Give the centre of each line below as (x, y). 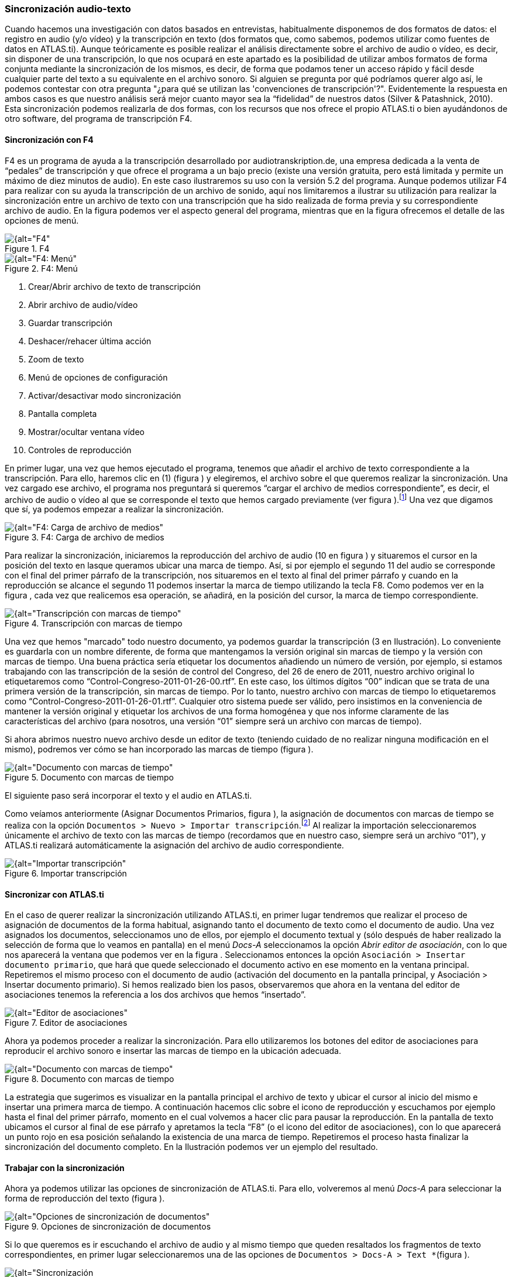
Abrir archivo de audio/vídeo (83, 304)
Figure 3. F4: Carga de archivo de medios (85, 537)
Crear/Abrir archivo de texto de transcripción (114, 286)
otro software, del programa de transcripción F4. (99, 119)
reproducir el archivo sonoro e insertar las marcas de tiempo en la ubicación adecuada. (173, 1051)
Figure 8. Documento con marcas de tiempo (90, 1079)
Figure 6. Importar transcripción (66, 873)
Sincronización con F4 (49, 139)
